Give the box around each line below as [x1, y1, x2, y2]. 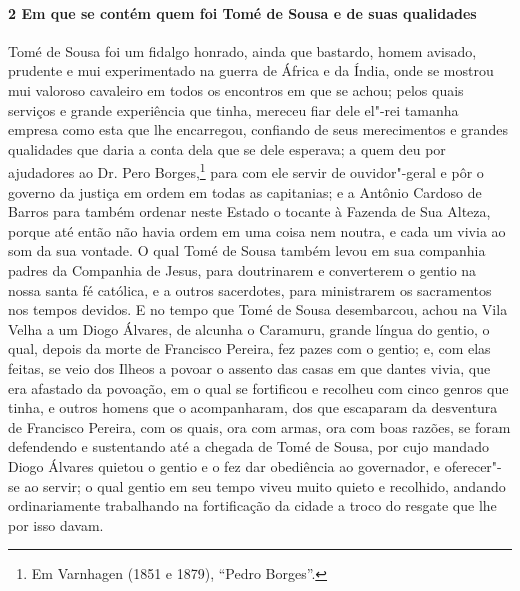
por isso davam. [8, 514, 104, 535]
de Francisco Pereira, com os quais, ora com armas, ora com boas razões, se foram [8, 416, 511, 437]
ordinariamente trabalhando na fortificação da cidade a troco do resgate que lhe [8, 495, 497, 516]
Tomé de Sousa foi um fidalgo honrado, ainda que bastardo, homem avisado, [8, 40, 477, 61]
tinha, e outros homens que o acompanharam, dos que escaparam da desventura [8, 397, 498, 418]
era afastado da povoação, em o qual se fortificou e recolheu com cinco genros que [8, 377, 509, 398]
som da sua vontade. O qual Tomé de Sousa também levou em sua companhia [8, 240, 486, 261]
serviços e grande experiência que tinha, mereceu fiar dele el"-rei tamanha [8, 99, 459, 120]
